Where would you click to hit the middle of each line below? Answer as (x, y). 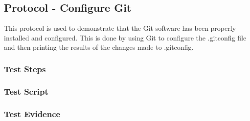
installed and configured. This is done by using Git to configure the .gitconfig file (125, 37)
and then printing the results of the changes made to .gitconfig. (99, 47)
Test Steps (25, 69)
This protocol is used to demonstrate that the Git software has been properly (120, 28)
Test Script (26, 91)
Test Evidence (32, 113)
